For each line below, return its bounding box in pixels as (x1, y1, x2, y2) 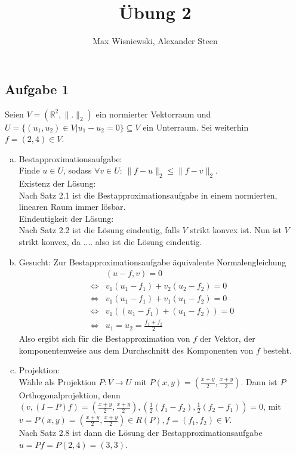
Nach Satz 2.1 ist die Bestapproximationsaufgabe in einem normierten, (18, 188, 277, 201)
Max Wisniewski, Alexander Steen (92, 35, 218, 47)
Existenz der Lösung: (18, 177, 96, 190)
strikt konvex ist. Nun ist (190, 224, 282, 236)
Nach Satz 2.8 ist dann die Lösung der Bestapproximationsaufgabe (18, 426, 263, 439)
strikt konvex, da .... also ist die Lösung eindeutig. (18, 236, 202, 248)
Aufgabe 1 (5, 79, 69, 98)
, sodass (63, 164, 92, 177)
